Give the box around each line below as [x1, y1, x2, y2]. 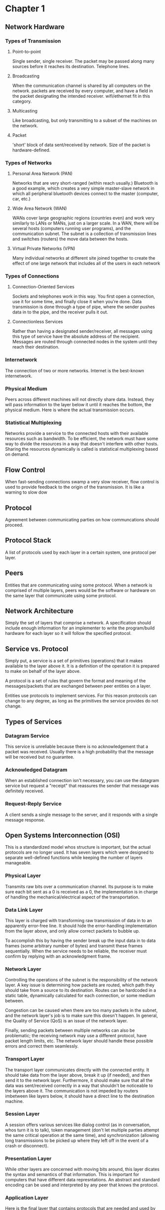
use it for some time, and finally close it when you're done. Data [12, 299, 142, 305]
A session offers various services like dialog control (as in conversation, [5, 1122, 151, 1128]
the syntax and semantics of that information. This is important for [5, 1171, 139, 1177]
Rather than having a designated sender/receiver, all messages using [12, 328, 153, 334]
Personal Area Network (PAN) [12, 171, 73, 177]
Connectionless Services [12, 319, 63, 325]
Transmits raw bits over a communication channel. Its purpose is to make [5, 883, 154, 889]
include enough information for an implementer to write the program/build [5, 625, 155, 631]
